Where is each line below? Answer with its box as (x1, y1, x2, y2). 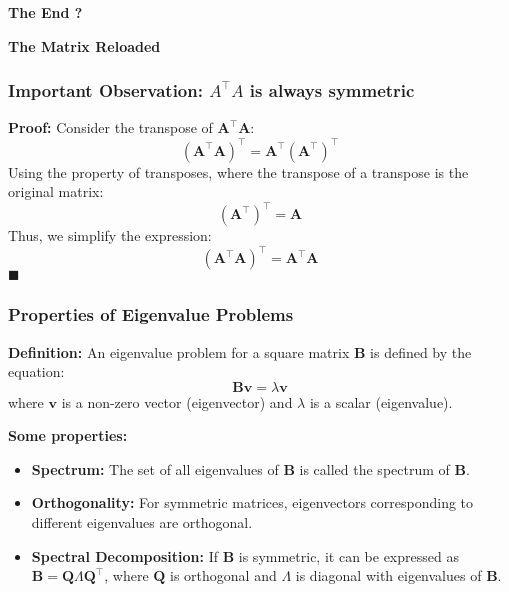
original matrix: (8, 181, 104, 202)
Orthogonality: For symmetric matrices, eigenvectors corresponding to (31, 492, 474, 513)
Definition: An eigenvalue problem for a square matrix (8, 341, 350, 362)
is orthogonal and (170, 565, 277, 586)
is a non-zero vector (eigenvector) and (61, 391, 293, 412)
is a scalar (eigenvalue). (309, 391, 453, 412)
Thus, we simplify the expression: (8, 225, 212, 246)
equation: (8, 361, 65, 382)
